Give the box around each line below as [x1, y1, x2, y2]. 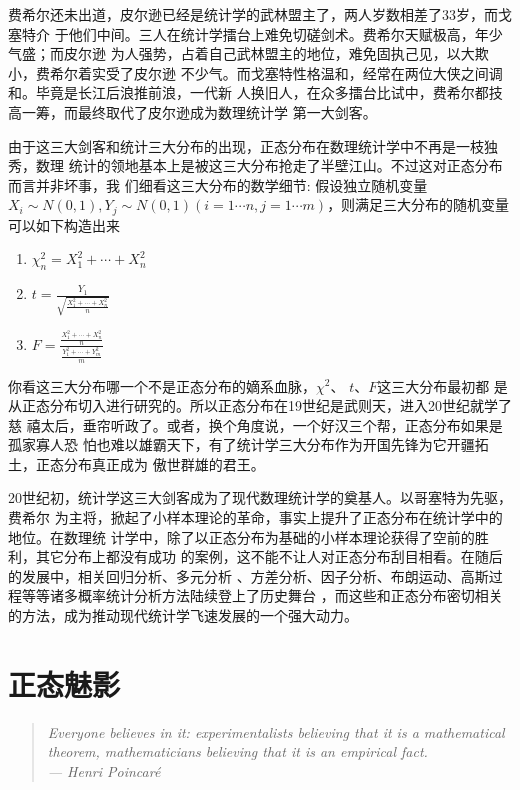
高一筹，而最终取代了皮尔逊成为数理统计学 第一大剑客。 [8, 101, 377, 122]
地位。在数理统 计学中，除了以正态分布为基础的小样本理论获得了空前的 [8, 526, 475, 547]
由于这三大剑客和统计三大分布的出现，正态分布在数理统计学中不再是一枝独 [8, 135, 498, 156]
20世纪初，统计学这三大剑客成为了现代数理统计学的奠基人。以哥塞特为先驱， [8, 487, 512, 508]
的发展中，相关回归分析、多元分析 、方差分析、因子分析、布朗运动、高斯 [8, 565, 489, 586]
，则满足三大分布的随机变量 [327, 194, 510, 215]
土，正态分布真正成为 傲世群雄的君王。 [8, 453, 265, 474]
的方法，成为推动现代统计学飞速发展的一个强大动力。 [8, 605, 358, 626]
